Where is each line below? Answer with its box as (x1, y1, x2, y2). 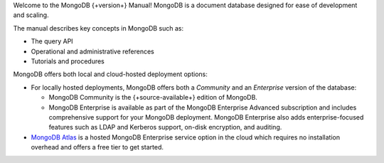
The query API (31, 37, 74, 46)
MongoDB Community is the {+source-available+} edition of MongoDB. (48, 93, 257, 102)
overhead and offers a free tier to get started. (31, 143, 164, 152)
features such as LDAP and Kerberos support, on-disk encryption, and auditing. (48, 123, 282, 132)
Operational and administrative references (31, 47, 154, 56)
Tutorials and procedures (31, 57, 105, 65)
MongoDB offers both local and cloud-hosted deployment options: (13, 70, 208, 78)
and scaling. (13, 11, 49, 19)
